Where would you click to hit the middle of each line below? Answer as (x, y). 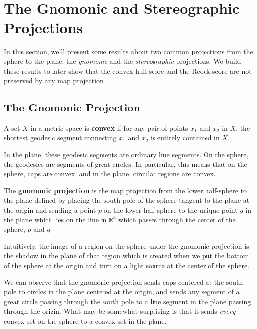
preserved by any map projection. (55, 81)
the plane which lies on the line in (55, 219)
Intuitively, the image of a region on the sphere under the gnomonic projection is (127, 246)
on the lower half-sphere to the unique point (171, 210)
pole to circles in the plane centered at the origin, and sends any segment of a (122, 292)
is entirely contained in (185, 137)
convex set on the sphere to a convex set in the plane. (85, 320)
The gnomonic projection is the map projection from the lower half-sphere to (126, 190)
